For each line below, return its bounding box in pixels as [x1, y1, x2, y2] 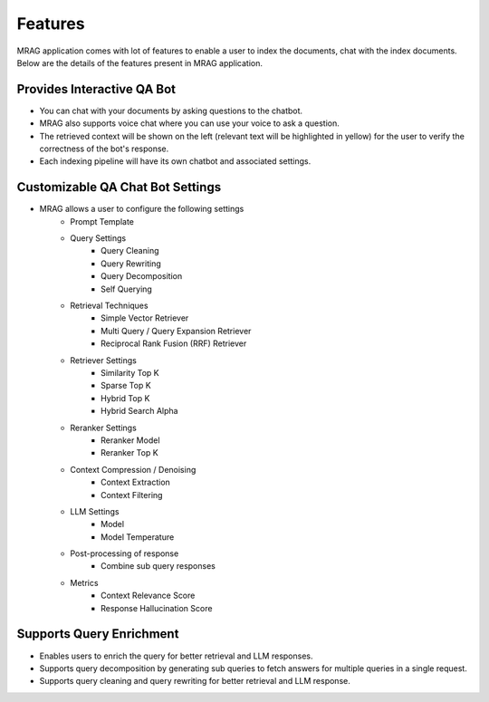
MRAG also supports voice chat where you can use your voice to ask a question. [39, 118, 340, 129]
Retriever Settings [70, 354, 138, 366]
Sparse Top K [101, 380, 151, 391]
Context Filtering [101, 489, 163, 500]
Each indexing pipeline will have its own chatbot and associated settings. [39, 156, 312, 167]
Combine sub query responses [101, 561, 216, 572]
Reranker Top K [101, 447, 158, 458]
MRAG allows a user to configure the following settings [39, 204, 244, 215]
